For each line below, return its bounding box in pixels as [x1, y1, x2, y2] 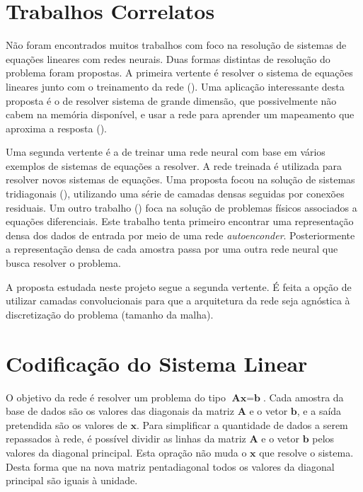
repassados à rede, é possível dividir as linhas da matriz [6, 431, 246, 446]
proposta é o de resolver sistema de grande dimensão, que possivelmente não [6, 93, 337, 108]
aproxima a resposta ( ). [6, 120, 107, 135]
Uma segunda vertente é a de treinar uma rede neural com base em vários [6, 144, 325, 159]
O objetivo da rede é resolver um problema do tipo [6, 389, 226, 404]
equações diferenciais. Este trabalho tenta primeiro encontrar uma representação [6, 214, 354, 229]
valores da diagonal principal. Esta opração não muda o [6, 445, 247, 459]
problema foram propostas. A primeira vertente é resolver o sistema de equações [6, 65, 353, 80]
